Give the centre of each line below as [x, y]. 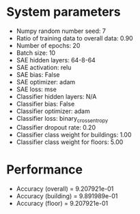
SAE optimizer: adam [46, 82]
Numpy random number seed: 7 [61, 31]
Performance [45, 169]
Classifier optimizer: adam [53, 111]
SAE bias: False [38, 74]
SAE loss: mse [37, 89]
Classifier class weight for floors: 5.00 [70, 142]
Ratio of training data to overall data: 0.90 [75, 38]
